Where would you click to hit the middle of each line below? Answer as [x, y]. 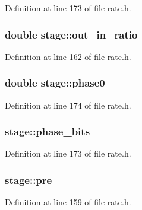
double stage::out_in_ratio [71, 34]
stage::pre [29, 179]
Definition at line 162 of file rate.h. [68, 56]
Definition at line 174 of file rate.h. [68, 105]
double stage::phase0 [55, 83]
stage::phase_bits [48, 131]
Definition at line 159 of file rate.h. [68, 202]
